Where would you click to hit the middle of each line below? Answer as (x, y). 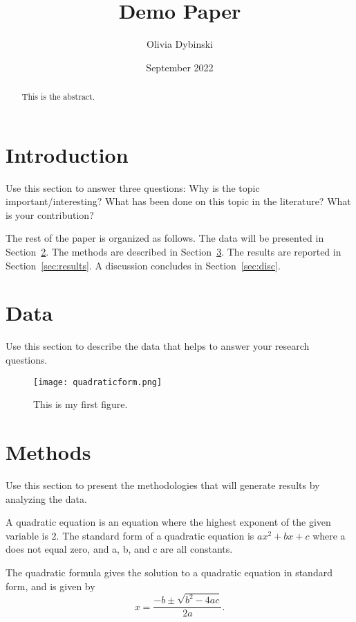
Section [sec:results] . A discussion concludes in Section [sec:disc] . (143, 265)
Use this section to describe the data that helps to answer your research (158, 346)
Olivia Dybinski (180, 44)
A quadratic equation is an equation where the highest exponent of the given (168, 522)
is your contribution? (50, 214)
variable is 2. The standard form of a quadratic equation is (130, 535)
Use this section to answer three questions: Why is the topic (133, 187)
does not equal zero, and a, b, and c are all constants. (119, 549)
